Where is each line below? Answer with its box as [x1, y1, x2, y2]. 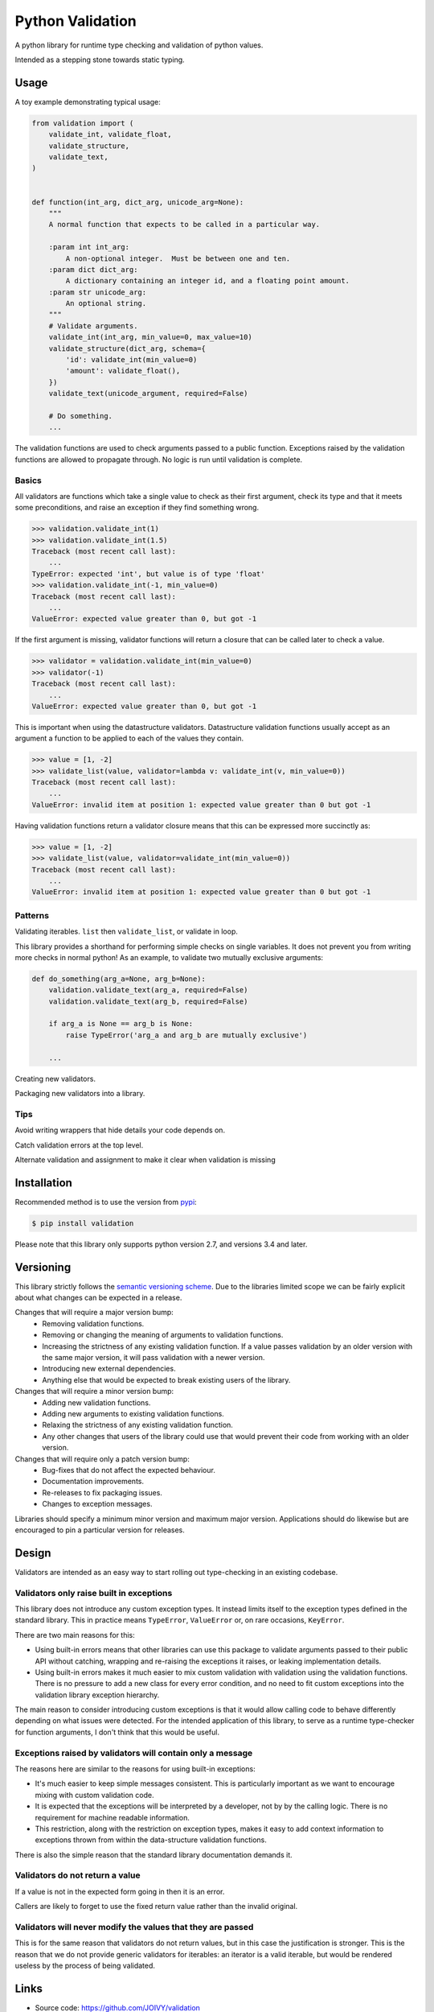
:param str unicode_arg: [48, 287, 147, 297]
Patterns [14, 909, 50, 921]
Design [14, 1546, 51, 1560]
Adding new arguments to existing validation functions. [42, 1408, 224, 1418]
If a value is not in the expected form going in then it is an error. [14, 1886, 225, 1896]
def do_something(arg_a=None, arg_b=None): [31, 974, 207, 983]
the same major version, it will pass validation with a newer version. [42, 1353, 265, 1363]
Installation [14, 1176, 72, 1189]
